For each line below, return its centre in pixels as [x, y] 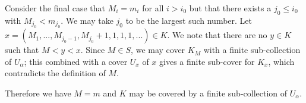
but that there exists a [230, 8]
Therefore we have [38, 93]
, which [281, 61]
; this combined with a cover [76, 61]
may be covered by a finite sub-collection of [208, 93]
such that [22, 50]
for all [153, 8]
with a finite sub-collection [252, 50]
